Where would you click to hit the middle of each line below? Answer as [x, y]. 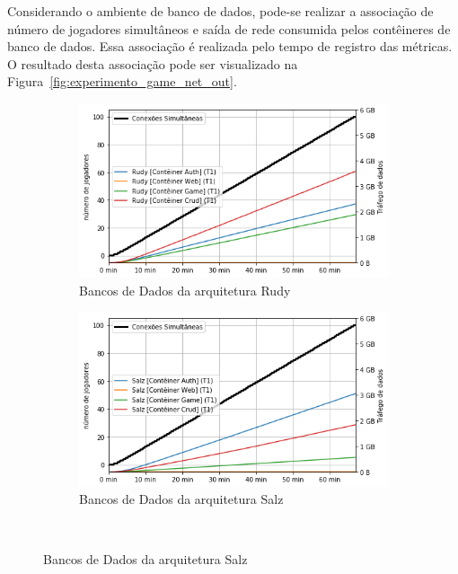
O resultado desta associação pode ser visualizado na [153, 63]
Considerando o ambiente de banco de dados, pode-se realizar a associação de [220, 11]
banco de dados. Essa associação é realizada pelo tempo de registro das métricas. [230, 46]
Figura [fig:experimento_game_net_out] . [122, 81]
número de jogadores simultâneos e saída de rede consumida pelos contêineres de [229, 28]
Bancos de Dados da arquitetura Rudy [185, 290]
